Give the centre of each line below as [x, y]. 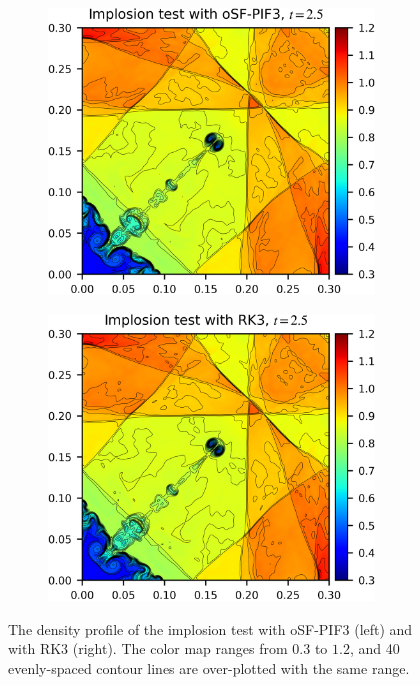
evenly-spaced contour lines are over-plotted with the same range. [209, 667]
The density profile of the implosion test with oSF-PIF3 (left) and [210, 628]
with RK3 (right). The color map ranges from [148, 648]
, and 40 [374, 648]
